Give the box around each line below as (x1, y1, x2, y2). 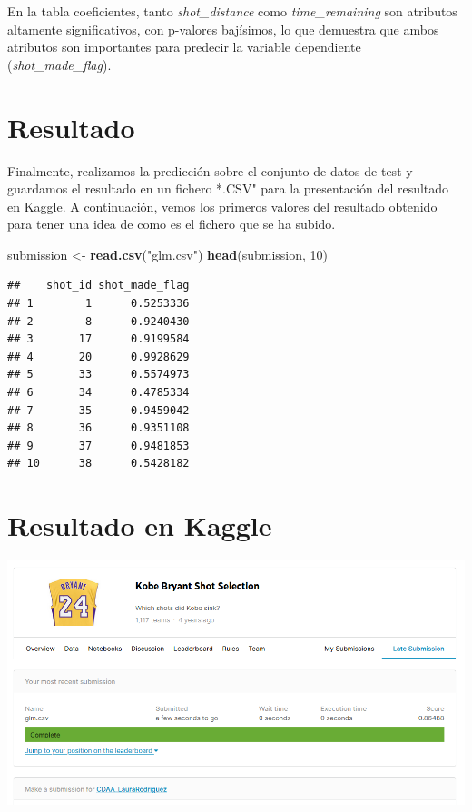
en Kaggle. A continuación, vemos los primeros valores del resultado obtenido (7, 196, 438, 215)
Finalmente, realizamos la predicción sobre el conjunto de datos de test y (7, 161, 413, 180)
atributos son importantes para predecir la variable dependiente (7, 37, 361, 56)
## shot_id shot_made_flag (7, 279, 190, 292)
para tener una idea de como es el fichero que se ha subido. (7, 214, 336, 233)
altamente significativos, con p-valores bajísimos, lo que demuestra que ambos (7, 19, 439, 38)
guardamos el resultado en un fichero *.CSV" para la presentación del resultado (7, 179, 449, 198)
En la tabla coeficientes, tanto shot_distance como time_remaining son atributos (7, 2, 457, 20)
